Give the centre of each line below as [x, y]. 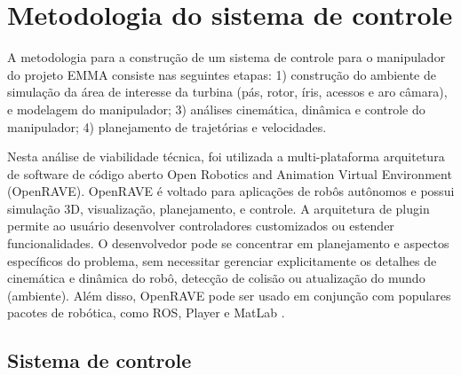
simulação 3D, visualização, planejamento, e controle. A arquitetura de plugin [219, 208]
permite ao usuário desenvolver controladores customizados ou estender [201, 226]
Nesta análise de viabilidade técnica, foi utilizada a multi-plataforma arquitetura [226, 156]
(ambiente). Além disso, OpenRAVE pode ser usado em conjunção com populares [229, 295]
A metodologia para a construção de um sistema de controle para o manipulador [227, 57]
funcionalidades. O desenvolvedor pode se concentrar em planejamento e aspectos [228, 243]
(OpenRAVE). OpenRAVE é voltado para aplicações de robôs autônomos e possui [231, 191]
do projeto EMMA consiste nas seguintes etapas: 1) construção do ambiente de [222, 74]
